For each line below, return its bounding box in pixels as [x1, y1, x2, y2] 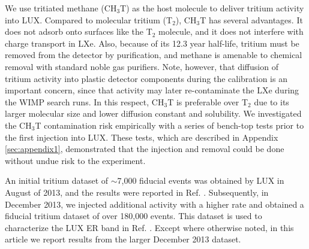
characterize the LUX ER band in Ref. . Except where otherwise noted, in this [5, 221, 294, 233]
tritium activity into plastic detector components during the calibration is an [5, 72, 287, 84]
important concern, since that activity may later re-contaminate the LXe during [5, 84, 299, 96]
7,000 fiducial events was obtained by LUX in [117, 174, 284, 187]
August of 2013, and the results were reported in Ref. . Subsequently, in [5, 186, 269, 198]
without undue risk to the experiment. [5, 154, 146, 166]
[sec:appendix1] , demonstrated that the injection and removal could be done [5, 142, 284, 155]
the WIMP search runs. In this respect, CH [5, 95, 164, 108]
